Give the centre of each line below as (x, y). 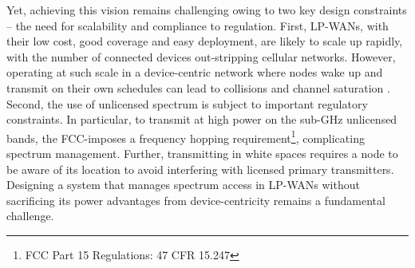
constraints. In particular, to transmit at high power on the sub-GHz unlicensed (202, 119)
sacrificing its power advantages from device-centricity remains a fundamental (196, 200)
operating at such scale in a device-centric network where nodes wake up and (195, 72)
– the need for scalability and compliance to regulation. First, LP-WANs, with (198, 25)
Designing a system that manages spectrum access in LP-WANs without (183, 185)
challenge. (30, 216)
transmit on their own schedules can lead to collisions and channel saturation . (198, 87)
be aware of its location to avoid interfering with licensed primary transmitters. (200, 169)
